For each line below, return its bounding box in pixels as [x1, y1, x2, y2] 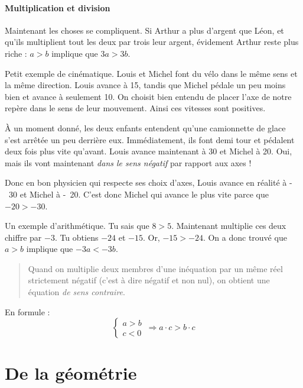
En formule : [5, 305, 50, 318]
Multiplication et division [5, 1, 110, 14]
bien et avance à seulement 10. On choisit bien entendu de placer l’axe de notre [5, 90, 292, 102]
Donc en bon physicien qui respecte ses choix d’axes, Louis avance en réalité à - [5, 176, 292, 189]
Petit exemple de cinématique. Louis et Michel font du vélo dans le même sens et [5, 67, 298, 79]
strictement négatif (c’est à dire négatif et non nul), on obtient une [28, 274, 270, 286]
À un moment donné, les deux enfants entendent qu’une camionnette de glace [5, 121, 286, 134]
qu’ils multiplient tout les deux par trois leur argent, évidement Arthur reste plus [5, 35, 299, 48]
